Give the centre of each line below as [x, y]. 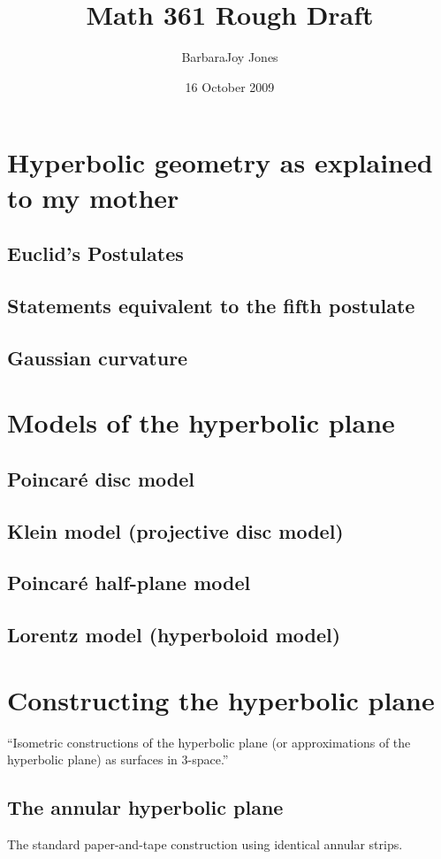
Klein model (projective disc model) [175, 530]
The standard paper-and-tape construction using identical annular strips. [205, 844]
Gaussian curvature [98, 357]
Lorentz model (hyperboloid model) [174, 635]
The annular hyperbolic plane [145, 807]
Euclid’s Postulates [95, 253]
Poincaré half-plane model [129, 583]
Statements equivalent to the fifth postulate [211, 305]
